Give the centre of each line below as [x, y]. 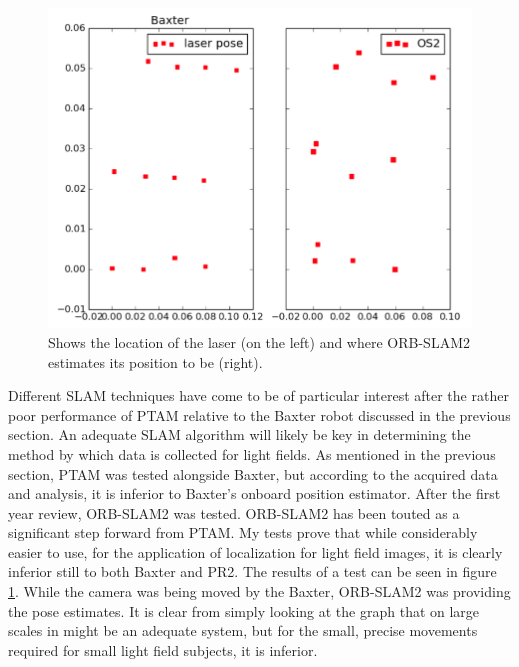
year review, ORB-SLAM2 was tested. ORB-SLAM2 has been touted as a [234, 512]
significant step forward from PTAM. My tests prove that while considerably [243, 532]
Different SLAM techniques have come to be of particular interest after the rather [258, 395]
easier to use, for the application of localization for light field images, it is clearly [255, 551]
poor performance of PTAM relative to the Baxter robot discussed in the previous [259, 414]
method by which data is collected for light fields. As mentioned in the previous [252, 453]
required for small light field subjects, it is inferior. [163, 649]
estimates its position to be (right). [155, 361]
